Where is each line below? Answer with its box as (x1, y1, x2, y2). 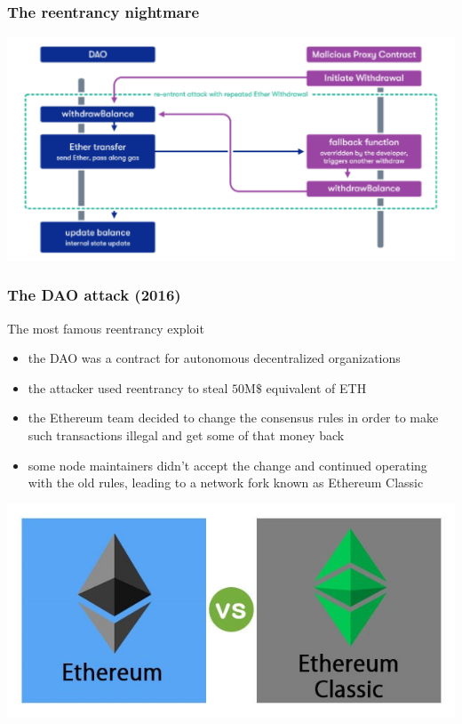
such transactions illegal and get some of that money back (28, 425, 345, 444)
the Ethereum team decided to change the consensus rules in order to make (28, 408, 439, 427)
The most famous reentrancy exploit (7, 318, 204, 337)
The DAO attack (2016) (7, 284, 181, 306)
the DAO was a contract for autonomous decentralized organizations (28, 349, 401, 367)
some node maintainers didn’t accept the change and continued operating (28, 455, 427, 474)
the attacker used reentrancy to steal (28, 378, 228, 397)
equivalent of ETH (266, 378, 367, 397)
